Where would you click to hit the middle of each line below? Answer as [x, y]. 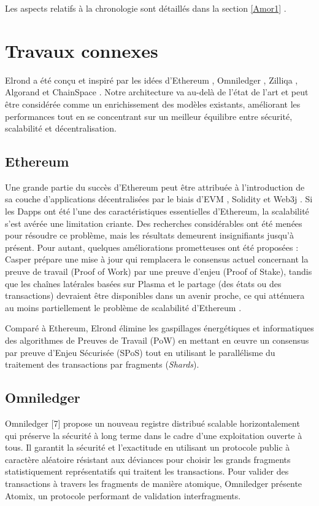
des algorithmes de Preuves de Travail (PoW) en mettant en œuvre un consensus [157, 340]
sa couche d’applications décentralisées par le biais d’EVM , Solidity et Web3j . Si [159, 199]
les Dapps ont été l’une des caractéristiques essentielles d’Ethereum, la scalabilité [157, 211]
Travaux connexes [82, 50]
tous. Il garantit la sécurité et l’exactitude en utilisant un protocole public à [148, 447]
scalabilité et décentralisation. [61, 128]
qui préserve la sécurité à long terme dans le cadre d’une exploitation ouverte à [154, 435]
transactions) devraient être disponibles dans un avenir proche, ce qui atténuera [155, 295]
